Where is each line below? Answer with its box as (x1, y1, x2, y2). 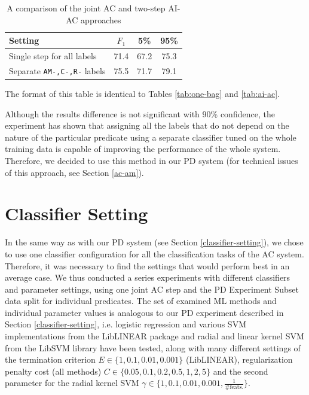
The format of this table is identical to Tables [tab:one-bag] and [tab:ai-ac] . (5, 87, 280, 100)
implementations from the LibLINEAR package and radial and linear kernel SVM (5, 330, 304, 342)
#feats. (225, 384, 244, 391)
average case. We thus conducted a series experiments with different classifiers (5, 271, 290, 284)
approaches (81, 13, 121, 26)
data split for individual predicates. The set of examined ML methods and (5, 294, 277, 307)
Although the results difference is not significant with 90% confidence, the (5, 107, 275, 120)
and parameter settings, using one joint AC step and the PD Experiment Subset (5, 282, 299, 295)
